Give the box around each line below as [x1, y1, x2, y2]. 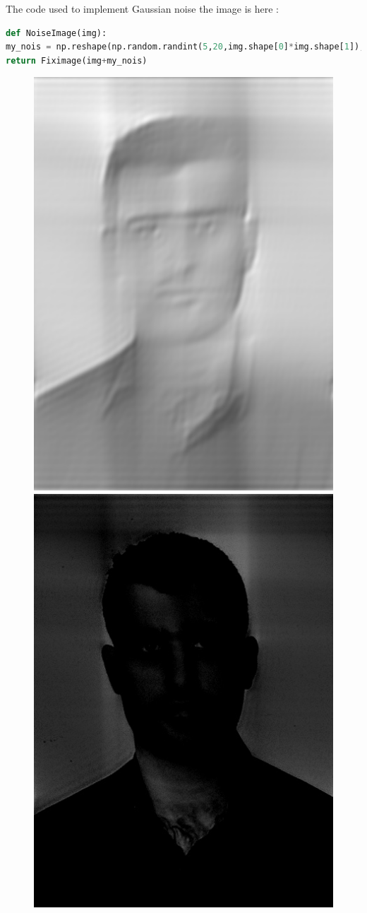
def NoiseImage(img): [6, 28, 107, 38]
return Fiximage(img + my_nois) [6, 55, 148, 66]
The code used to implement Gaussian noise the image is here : [6, 1, 279, 16]
